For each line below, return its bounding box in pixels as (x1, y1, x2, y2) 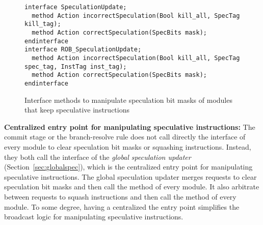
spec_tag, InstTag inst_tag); (24, 63, 127, 70)
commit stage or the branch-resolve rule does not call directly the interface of (4, 131, 246, 142)
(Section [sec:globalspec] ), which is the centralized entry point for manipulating (4, 161, 253, 172)
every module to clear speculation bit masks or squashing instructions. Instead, (4, 141, 251, 152)
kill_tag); (24, 20, 61, 28)
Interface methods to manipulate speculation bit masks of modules (24, 94, 232, 105)
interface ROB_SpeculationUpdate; (24, 46, 142, 53)
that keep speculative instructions (24, 104, 129, 115)
